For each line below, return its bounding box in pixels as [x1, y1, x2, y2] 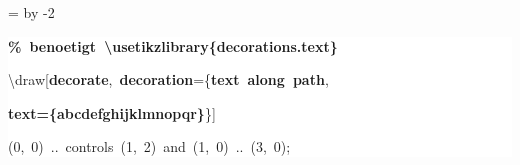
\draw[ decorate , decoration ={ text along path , [8, 69, 329, 90]
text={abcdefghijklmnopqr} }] [8, 102, 216, 123]
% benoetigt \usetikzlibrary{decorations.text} [8, 35, 338, 56]
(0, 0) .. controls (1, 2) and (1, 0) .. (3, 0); [8, 136, 291, 157]
